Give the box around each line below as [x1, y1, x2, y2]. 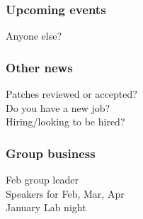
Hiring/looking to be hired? [6, 114, 125, 129]
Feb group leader [6, 172, 79, 187]
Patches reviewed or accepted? [6, 86, 137, 101]
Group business [6, 144, 96, 162]
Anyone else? [6, 28, 62, 43]
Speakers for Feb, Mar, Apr [6, 186, 125, 201]
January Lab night [6, 200, 86, 215]
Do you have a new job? [6, 100, 110, 115]
